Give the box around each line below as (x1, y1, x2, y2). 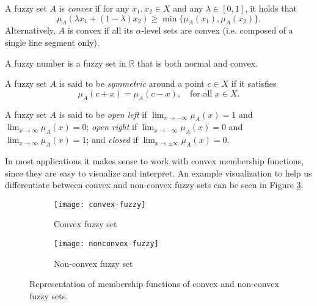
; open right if (86, 120, 137, 133)
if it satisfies (231, 77, 277, 90)
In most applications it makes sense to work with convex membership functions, (5, 154, 304, 167)
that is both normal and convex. (137, 56, 258, 69)
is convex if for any (59, 2, 129, 14)
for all (189, 89, 213, 98)
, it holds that (245, 2, 297, 14)
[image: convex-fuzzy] (54, 200, 146, 209)
